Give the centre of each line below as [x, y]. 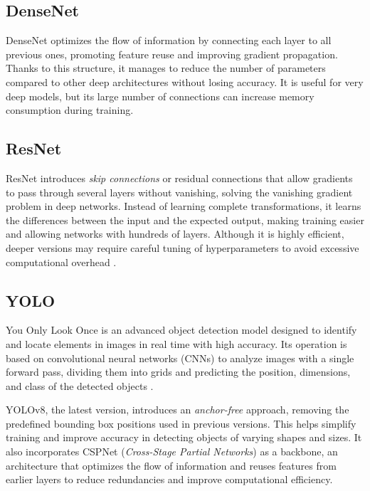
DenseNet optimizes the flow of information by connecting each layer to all [169, 40]
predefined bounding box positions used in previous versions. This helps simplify [181, 423]
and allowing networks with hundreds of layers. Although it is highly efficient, [175, 234]
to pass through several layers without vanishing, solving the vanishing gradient [179, 192]
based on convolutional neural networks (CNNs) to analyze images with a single [180, 358]
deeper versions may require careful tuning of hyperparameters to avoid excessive [183, 247]
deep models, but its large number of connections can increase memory [160, 96]
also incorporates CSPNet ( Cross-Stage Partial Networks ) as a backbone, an [172, 452]
